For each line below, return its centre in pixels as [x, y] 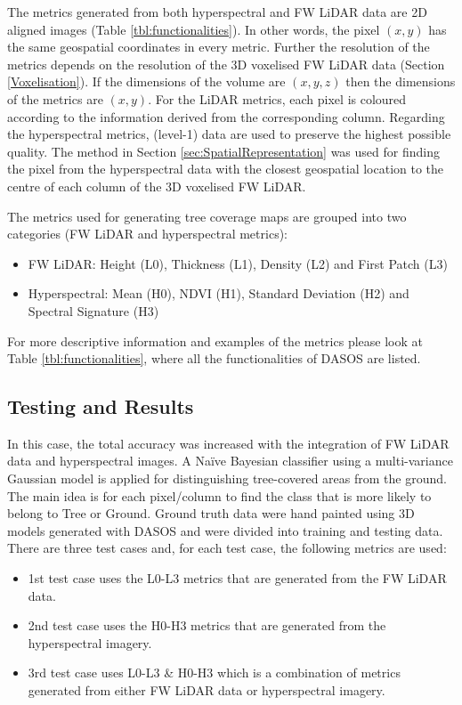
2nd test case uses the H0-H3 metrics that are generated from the [207, 625]
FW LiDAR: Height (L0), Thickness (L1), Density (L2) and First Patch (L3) [238, 263]
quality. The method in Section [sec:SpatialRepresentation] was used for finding [223, 151]
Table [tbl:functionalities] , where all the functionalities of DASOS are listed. [214, 358]
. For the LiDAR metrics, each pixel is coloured [277, 98]
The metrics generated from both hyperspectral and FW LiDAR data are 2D [217, 12]
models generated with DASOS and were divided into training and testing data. [225, 530]
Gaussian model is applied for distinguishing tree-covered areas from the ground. [227, 478]
